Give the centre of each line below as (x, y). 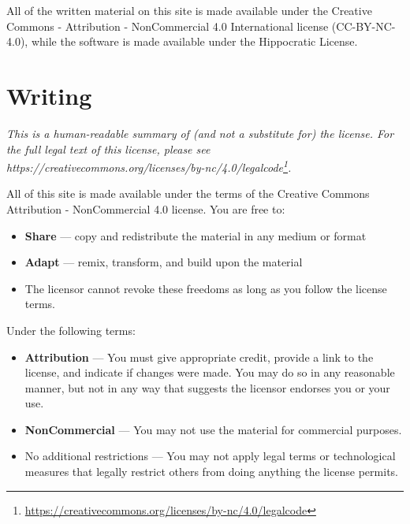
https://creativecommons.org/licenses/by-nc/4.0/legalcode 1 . (149, 166)
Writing (49, 95)
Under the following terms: (71, 330)
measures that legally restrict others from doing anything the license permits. (211, 472)
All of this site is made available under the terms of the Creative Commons (188, 193)
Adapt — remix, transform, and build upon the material (164, 262)
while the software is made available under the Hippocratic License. (194, 41)
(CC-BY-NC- (363, 26)
